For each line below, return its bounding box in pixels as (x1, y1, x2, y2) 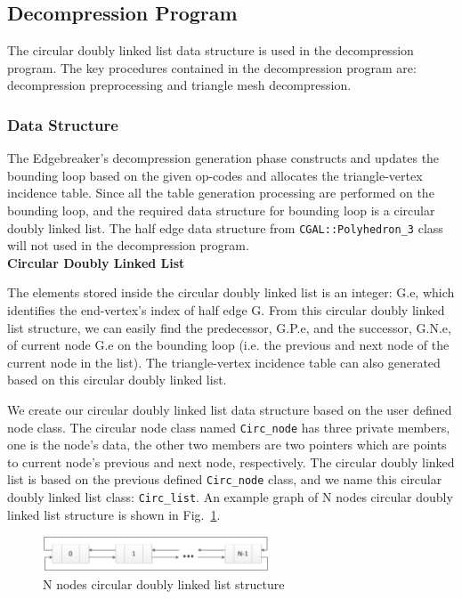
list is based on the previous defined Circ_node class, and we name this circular (7, 470, 442, 489)
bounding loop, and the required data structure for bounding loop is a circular (7, 200, 435, 219)
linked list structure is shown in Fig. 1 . (7, 505, 221, 523)
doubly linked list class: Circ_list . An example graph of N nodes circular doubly (7, 488, 453, 506)
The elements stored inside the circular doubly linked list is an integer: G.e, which (7, 283, 455, 302)
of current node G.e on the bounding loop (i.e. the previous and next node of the (7, 336, 450, 354)
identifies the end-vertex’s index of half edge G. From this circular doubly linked (7, 301, 445, 320)
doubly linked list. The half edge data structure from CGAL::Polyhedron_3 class (7, 218, 443, 237)
